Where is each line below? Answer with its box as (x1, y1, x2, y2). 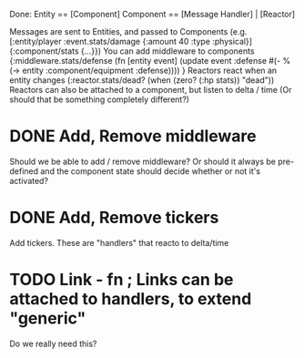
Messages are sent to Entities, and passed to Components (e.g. (9, 26, 248, 36)
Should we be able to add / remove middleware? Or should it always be (9, 156, 276, 167)
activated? (9, 175, 48, 186)
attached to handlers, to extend (9, 289, 252, 310)
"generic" (9, 308, 86, 329)
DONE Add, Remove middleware (9, 126, 257, 147)
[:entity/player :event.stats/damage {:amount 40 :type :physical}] (9, 36, 253, 46)
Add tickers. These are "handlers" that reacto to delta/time (9, 237, 229, 248)
